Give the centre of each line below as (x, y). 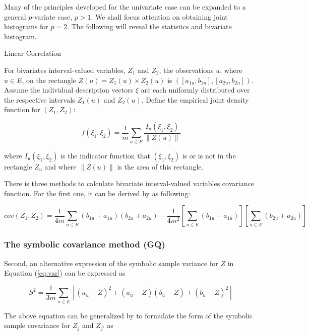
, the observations (186, 70)
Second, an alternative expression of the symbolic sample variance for (111, 263)
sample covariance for (37, 325)
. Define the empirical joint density (195, 99)
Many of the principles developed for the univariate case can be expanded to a (125, 7)
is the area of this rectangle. (160, 166)
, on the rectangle (49, 80)
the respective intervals (40, 99)
